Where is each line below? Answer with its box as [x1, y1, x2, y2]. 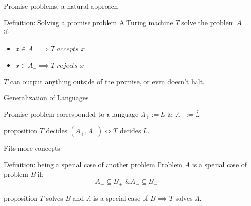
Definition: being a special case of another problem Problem [4, 159, 183, 170]
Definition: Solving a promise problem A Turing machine [4, 17, 173, 27]
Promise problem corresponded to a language [4, 109, 139, 119]
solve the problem [181, 17, 234, 27]
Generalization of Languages [4, 92, 89, 103]
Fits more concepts [4, 143, 60, 153]
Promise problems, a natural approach [4, 1, 118, 11]
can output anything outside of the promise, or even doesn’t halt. [10, 76, 205, 86]
